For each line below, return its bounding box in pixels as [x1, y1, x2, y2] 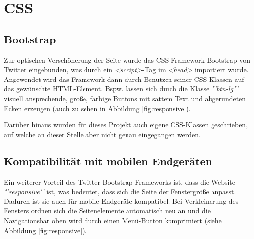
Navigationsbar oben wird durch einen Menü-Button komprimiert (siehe [4, 215, 222, 225]
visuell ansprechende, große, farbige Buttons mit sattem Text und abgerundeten [4, 93, 246, 103]
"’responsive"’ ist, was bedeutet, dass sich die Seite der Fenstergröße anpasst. [4, 186, 236, 197]
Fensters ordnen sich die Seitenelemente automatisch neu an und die [4, 205, 211, 216]
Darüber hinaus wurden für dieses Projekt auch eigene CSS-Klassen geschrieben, [4, 119, 248, 130]
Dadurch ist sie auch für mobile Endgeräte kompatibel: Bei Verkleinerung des [4, 196, 239, 206]
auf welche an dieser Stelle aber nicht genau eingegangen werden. [4, 129, 201, 139]
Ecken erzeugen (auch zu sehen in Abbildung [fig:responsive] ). [4, 103, 191, 113]
